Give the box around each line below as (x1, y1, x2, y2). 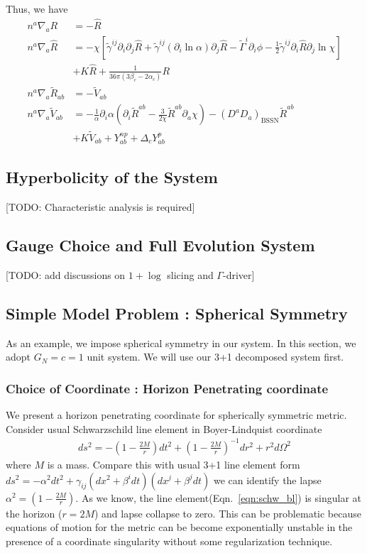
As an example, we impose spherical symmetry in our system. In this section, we (6, 335, 356, 350)
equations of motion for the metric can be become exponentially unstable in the (6, 520, 353, 535)
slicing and (167, 267, 214, 282)
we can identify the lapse (213, 472, 322, 487)
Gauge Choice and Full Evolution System (6, 234, 315, 256)
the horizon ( (6, 505, 62, 520)
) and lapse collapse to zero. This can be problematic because (94, 505, 361, 520)
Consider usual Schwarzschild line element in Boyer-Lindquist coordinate (6, 421, 322, 436)
